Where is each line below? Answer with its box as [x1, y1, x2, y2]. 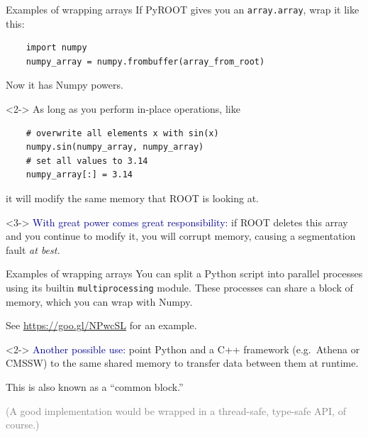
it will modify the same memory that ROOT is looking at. [6, 191, 259, 205]
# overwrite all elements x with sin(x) [26, 128, 219, 138]
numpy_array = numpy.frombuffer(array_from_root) [26, 56, 265, 67]
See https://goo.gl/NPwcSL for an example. [6, 318, 197, 333]
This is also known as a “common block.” [6, 380, 184, 394]
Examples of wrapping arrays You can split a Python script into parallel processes [6, 266, 363, 281]
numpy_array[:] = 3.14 [26, 170, 133, 180]
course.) [6, 417, 40, 432]
